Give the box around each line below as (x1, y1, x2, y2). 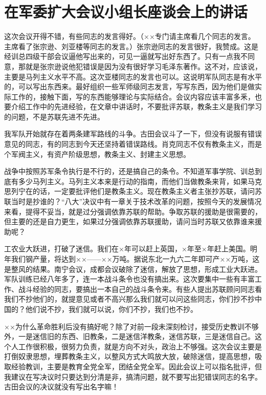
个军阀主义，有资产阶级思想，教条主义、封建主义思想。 (4, 148, 190, 159)
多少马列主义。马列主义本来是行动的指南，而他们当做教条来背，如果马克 (18, 175, 262, 186)
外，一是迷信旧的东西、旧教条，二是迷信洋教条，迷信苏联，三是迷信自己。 (4, 331, 255, 342)
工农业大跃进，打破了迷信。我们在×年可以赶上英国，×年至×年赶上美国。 (4, 243, 250, 254)
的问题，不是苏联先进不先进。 (4, 111, 104, 122)
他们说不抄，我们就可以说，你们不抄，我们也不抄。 (25, 303, 197, 314)
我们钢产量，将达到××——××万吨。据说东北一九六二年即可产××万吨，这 (11, 253, 260, 264)
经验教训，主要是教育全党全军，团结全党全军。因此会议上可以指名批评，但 (11, 361, 262, 371)
